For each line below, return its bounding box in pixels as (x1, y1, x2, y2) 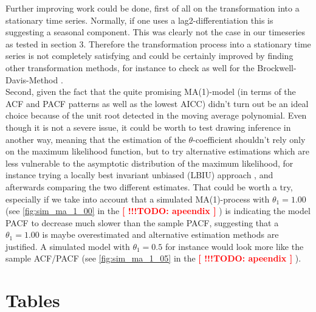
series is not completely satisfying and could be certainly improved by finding (5, 49, 294, 62)
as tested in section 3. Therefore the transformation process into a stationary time (5, 37, 311, 50)
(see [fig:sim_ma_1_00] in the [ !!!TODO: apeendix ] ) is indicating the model (5, 204, 311, 217)
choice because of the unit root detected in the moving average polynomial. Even (5, 109, 307, 122)
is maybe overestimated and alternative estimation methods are (42, 228, 279, 241)
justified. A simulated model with (5, 240, 130, 252)
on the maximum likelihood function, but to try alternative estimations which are (5, 145, 310, 158)
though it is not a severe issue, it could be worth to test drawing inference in (5, 120, 291, 133)
